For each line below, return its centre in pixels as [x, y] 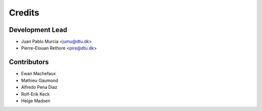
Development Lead [38, 30]
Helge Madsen [36, 101]
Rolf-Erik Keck [35, 94]
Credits [24, 13]
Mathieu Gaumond [40, 80]
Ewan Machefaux [38, 74]
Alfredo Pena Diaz [39, 87]
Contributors [29, 62]
